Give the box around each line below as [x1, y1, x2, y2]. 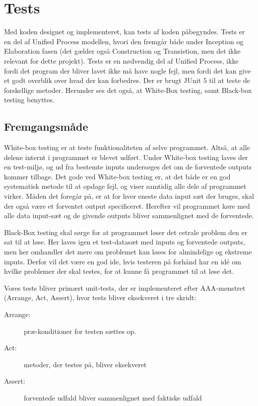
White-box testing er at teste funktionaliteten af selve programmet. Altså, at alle [4, 142, 250, 153]
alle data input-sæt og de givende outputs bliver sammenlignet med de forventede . [4, 210, 254, 221]
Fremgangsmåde [4, 119, 88, 134]
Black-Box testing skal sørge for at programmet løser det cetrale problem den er [4, 227, 248, 237]
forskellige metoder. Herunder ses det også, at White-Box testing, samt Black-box [4, 84, 252, 95]
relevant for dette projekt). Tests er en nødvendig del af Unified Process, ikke [4, 55, 239, 66]
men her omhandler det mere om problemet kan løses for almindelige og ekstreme [4, 246, 252, 257]
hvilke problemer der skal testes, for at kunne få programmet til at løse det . [4, 266, 234, 276]
